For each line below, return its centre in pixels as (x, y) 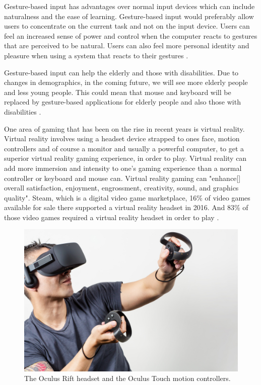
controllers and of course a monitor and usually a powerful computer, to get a (124, 148)
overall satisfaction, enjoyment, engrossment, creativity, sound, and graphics (121, 188)
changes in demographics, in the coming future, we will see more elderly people (126, 82)
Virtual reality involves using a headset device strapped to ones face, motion (122, 138)
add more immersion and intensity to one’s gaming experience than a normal (123, 168)
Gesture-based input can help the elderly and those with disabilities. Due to (121, 72)
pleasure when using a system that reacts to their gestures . (96, 55)
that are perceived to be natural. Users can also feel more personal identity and (127, 45)
